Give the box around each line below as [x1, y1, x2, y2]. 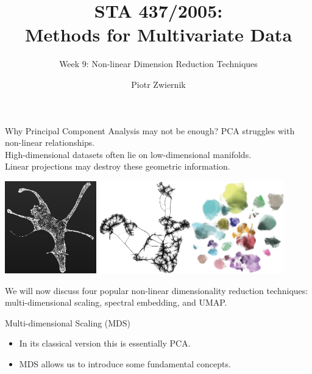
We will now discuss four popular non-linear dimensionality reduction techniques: [5, 284, 308, 297]
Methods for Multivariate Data [24, 22, 292, 47]
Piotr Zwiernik [131, 77, 186, 90]
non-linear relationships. [5, 136, 95, 149]
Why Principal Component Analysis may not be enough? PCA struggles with [5, 124, 295, 137]
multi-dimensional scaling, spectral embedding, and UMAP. [5, 296, 227, 309]
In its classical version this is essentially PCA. [19, 337, 191, 350]
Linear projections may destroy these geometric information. [5, 160, 230, 173]
